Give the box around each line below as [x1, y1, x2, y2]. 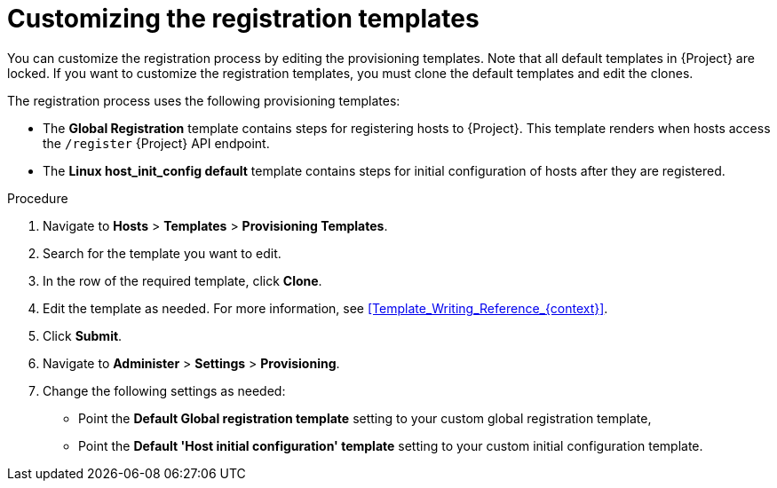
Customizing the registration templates [7, 4, 480, 34]
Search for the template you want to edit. [43, 245, 281, 261]
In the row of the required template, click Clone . [43, 272, 322, 288]
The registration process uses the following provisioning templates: [7, 92, 400, 108]
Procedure [7, 190, 68, 206]
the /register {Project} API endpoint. [43, 135, 270, 151]
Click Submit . [43, 327, 123, 343]
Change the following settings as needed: [43, 382, 286, 398]
